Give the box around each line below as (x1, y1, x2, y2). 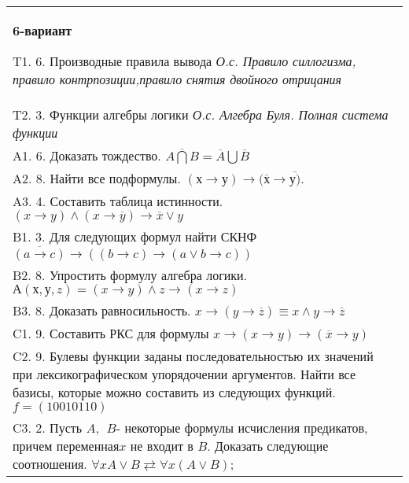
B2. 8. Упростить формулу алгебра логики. (13, 265, 248, 284)
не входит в (130, 436, 193, 455)
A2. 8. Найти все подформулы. (13, 169, 181, 187)
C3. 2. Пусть (13, 418, 83, 437)
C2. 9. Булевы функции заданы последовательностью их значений (13, 346, 374, 365)
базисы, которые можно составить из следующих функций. (13, 382, 336, 401)
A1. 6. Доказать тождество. (13, 146, 161, 164)
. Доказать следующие (207, 436, 329, 455)
